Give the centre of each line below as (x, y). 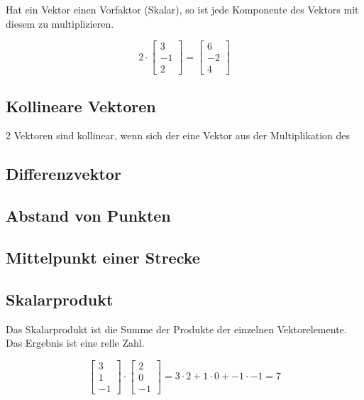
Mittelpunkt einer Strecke (103, 258)
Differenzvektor (64, 174)
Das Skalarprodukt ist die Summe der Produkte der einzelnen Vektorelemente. (176, 329)
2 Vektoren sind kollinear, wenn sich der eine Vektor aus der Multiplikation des (178, 135)
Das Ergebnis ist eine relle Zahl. (75, 343)
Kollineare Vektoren (81, 106)
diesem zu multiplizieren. (60, 23)
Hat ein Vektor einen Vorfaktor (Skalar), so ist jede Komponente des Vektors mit (182, 9)
